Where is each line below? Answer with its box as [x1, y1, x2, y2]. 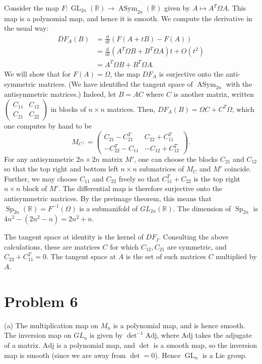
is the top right [193, 173, 240, 184]
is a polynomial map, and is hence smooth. [113, 320, 245, 330]
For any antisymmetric [4, 153, 74, 164]
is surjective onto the [159, 68, 224, 79]
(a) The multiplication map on [4, 320, 99, 330]
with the [226, 78, 252, 89]
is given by [90, 330, 123, 340]
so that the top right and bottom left [4, 163, 118, 174]
